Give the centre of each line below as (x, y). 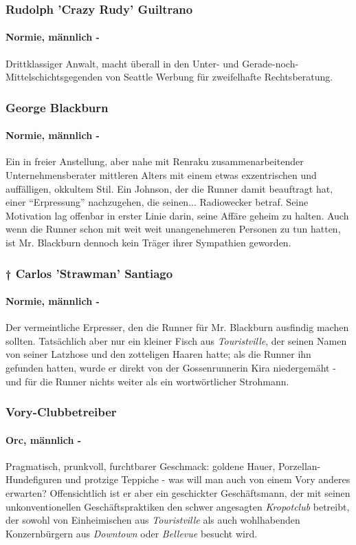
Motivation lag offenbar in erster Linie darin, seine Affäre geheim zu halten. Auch (177, 215)
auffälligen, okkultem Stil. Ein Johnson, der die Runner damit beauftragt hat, (169, 188)
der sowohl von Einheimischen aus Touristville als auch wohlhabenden (153, 520)
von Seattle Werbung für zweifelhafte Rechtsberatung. (219, 77)
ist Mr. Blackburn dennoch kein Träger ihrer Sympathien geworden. (148, 243)
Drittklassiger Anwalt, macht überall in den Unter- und (122, 63)
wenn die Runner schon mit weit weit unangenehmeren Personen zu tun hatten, (173, 229)
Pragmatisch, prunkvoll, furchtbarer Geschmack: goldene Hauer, (141, 466)
